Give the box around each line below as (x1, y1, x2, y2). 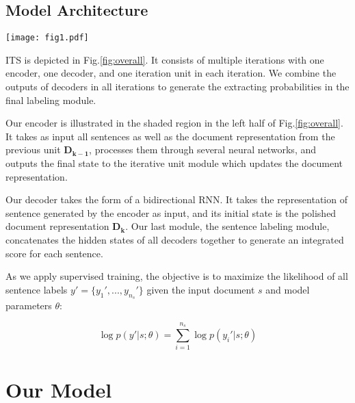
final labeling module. (5, 92, 96, 107)
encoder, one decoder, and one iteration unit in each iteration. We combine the (5, 66, 337, 80)
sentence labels (5, 282, 68, 296)
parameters (5, 298, 52, 312)
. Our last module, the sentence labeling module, (125, 219, 330, 233)
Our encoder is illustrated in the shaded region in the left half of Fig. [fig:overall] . (5, 116, 343, 130)
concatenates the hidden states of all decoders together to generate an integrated (5, 232, 344, 246)
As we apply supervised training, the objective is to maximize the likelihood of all (5, 269, 348, 283)
